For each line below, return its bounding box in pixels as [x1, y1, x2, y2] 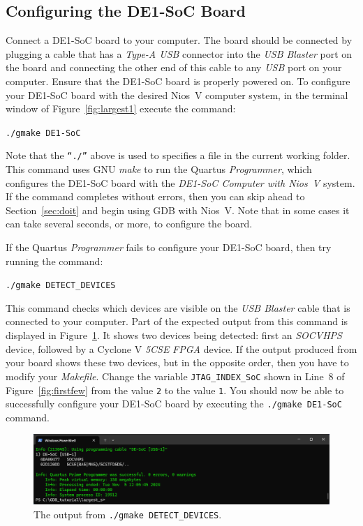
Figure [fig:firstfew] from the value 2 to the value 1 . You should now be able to [6, 382, 344, 397]
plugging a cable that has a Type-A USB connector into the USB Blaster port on [6, 46, 353, 61]
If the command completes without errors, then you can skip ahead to [6, 189, 305, 204]
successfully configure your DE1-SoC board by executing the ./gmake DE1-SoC [6, 396, 342, 411]
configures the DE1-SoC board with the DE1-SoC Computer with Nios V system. [6, 175, 355, 190]
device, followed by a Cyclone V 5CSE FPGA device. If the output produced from [6, 341, 357, 356]
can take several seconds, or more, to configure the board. [6, 216, 253, 231]
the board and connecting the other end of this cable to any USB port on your [6, 60, 342, 75]
